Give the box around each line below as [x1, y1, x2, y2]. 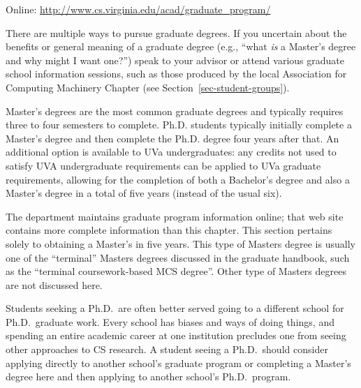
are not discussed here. [6, 277, 103, 292]
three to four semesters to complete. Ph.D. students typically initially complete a [6, 117, 352, 132]
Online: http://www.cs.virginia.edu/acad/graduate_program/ [6, 2, 271, 16]
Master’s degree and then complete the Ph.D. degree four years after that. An [6, 130, 339, 145]
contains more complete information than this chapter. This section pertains [6, 223, 332, 237]
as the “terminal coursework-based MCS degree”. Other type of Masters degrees [6, 264, 346, 278]
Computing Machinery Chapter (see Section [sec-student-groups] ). [6, 80, 290, 94]
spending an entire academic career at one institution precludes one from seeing [6, 328, 346, 343]
